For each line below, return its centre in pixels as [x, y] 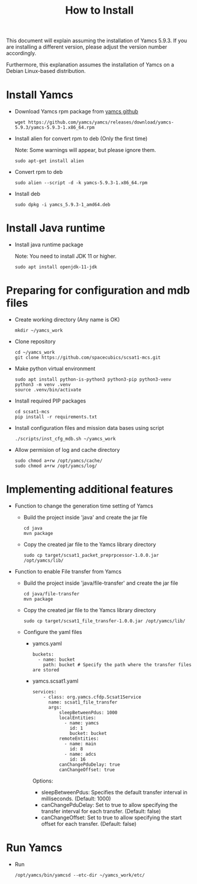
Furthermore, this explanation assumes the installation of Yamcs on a [90, 65]
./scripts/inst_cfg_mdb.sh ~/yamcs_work [65, 439]
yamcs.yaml [47, 643]
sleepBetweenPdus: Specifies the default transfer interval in [114, 792]
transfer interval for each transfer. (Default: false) [101, 811]
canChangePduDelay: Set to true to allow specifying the [109, 804]
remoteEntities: [79, 739]
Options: [43, 781]
